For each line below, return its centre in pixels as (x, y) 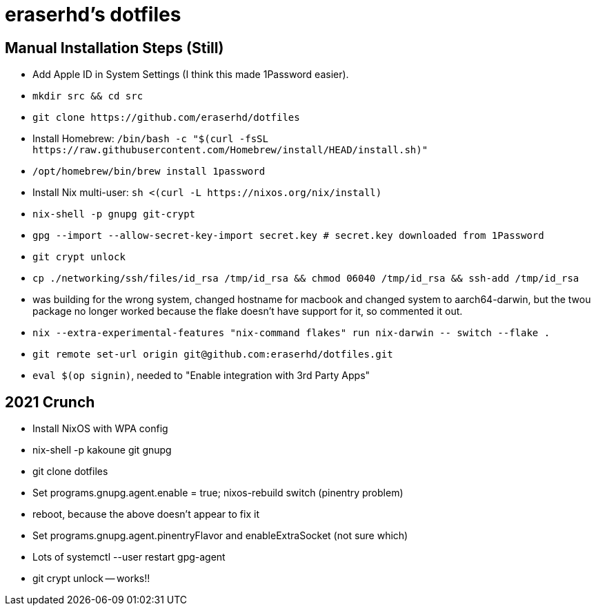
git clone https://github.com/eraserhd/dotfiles (166, 118)
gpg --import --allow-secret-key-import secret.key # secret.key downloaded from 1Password (288, 236)
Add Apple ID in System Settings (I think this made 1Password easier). (191, 75)
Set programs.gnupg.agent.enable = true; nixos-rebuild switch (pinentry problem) (218, 493)
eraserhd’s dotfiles (93, 14)
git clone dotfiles (70, 472)
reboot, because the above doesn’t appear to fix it (146, 514)
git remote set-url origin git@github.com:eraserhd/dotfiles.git (213, 355)
